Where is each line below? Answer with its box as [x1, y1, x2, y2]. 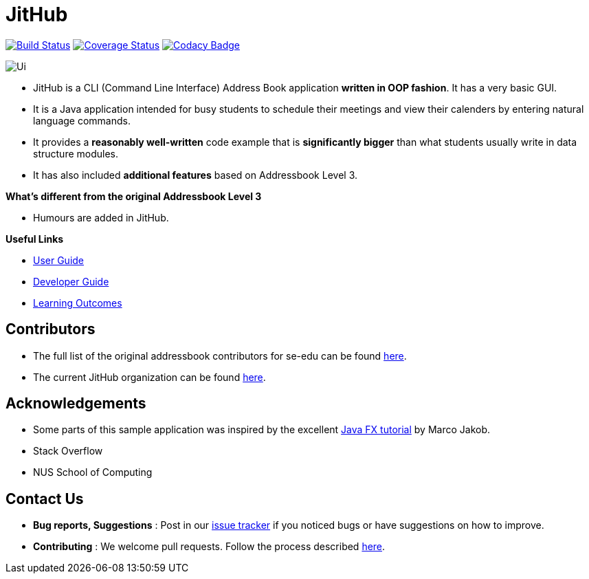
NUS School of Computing [33, 466, 153, 479]
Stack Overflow [33, 445, 103, 457]
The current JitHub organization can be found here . [33, 371, 266, 383]
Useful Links [5, 232, 64, 245]
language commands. [33, 114, 131, 127]
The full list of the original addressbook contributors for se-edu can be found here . [33, 349, 407, 362]
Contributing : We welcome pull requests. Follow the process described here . [33, 540, 386, 553]
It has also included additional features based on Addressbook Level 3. [33, 168, 357, 181]
